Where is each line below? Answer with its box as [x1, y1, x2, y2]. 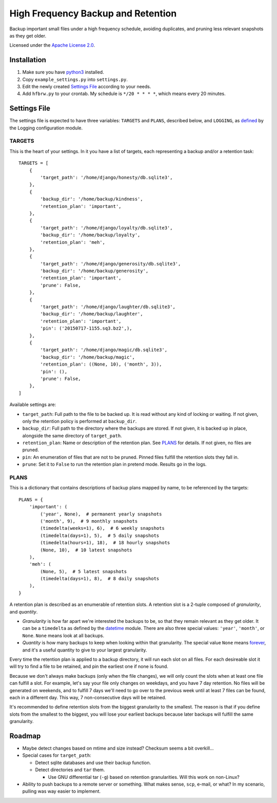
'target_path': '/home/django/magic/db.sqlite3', [40, 347, 168, 353]
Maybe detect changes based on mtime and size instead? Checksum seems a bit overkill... [22, 745, 214, 752]
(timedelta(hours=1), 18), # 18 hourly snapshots [40, 540, 170, 546]
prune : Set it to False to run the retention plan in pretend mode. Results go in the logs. [22, 461, 207, 467]
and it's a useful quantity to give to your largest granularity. [22, 647, 147, 653]
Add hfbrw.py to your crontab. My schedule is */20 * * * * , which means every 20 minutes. [22, 90, 226, 97]
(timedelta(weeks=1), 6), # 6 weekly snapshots [40, 525, 165, 531]
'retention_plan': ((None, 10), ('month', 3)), [40, 361, 162, 367]
